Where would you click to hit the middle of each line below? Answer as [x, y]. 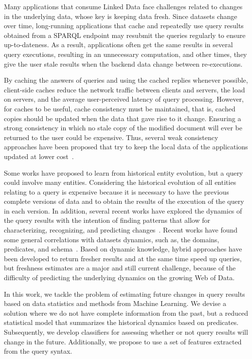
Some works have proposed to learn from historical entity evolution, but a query [124, 172]
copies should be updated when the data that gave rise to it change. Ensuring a [123, 118]
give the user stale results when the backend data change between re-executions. [123, 63]
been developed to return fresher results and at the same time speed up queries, [123, 258]
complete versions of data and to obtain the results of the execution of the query [124, 201]
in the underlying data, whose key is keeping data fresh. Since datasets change [121, 16]
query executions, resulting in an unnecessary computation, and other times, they [126, 54]
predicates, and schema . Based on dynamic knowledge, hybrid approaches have [123, 249]
